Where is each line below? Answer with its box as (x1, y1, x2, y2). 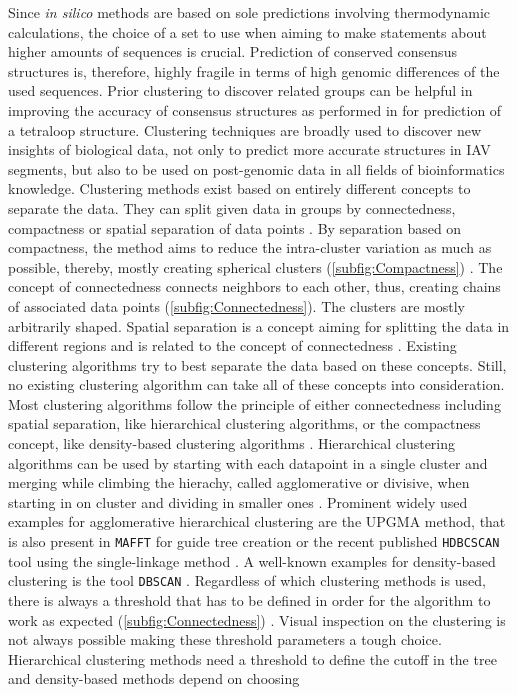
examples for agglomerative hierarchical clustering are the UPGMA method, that (8, 511, 506, 532)
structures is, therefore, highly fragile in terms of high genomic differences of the (8, 60, 500, 81)
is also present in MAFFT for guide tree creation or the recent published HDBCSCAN (8, 531, 500, 552)
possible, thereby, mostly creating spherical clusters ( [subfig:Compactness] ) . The (8, 256, 503, 277)
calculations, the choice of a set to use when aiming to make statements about (8, 21, 487, 42)
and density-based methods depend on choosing (8, 668, 300, 689)
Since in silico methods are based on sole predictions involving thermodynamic (8, 2, 491, 22)
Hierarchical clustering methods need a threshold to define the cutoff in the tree (8, 648, 497, 669)
